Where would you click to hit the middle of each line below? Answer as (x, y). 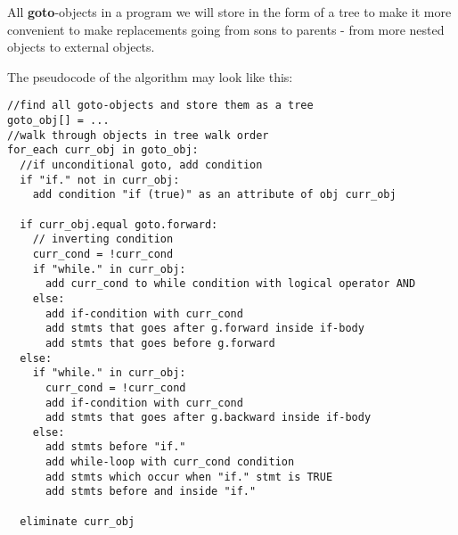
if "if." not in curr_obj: (100, 180)
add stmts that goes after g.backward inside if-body (208, 418)
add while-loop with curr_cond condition (170, 462)
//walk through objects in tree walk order (138, 135)
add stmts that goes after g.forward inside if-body (204, 329)
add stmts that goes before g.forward (160, 343)
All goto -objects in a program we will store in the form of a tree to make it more (229, 12)
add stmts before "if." (115, 447)
